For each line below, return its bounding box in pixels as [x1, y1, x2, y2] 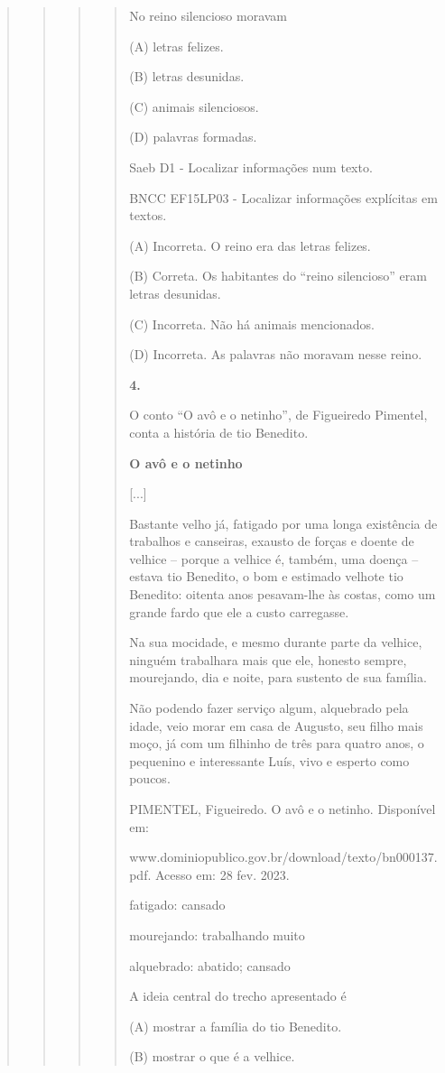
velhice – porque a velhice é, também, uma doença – [129, 549, 419, 568]
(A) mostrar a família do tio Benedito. [129, 1016, 342, 1035]
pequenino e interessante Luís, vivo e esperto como [129, 751, 410, 770]
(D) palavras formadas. [129, 127, 257, 146]
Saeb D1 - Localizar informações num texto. [129, 157, 373, 176]
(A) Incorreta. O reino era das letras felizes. [129, 236, 371, 254]
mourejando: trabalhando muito [129, 925, 305, 944]
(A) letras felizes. [129, 36, 224, 55]
